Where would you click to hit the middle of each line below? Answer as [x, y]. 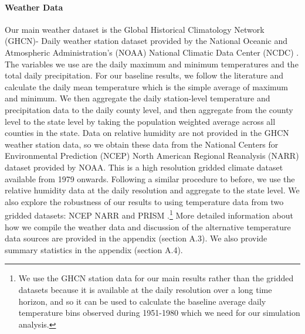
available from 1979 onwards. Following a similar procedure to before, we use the [150, 178]
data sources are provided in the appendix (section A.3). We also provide [136, 238]
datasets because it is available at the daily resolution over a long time [145, 289]
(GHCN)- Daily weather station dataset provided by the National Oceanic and [146, 41]
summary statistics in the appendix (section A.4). [94, 249]
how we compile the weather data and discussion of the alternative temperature [148, 226]
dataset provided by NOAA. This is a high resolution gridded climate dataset [144, 167]
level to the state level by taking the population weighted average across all [140, 121]
